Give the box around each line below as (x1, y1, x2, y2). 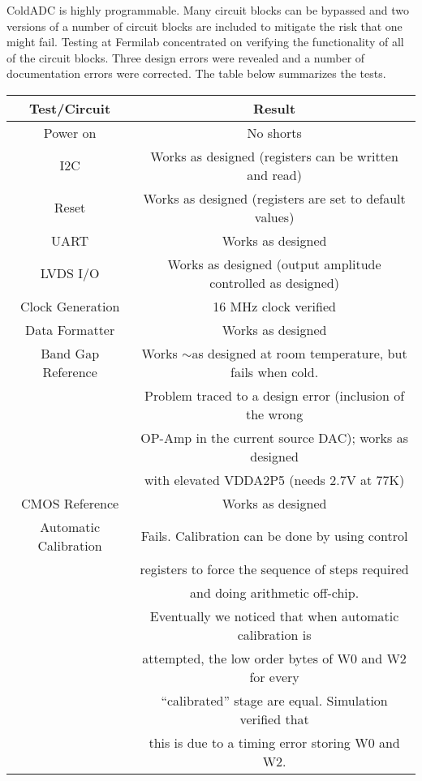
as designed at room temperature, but (192, 343, 407, 363)
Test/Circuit (29, 98, 111, 118)
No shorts (247, 122, 302, 142)
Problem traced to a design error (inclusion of (144, 385, 405, 405)
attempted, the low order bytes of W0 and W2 (142, 648, 407, 667)
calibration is (237, 624, 312, 644)
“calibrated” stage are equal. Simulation (161, 690, 388, 710)
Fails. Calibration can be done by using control (140, 526, 408, 546)
